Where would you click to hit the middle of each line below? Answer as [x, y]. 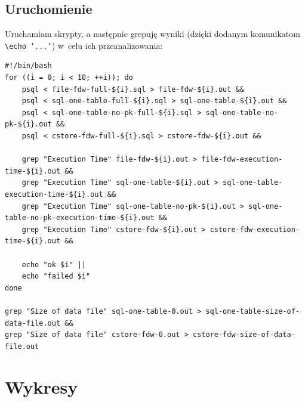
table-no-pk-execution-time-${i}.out [80, 218]
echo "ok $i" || [54, 265]
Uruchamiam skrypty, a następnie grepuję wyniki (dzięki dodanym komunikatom [152, 34]
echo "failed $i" [56, 276]
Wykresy [41, 387]
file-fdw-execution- [242, 160]
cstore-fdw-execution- [255, 229]
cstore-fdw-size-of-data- [244, 335]
